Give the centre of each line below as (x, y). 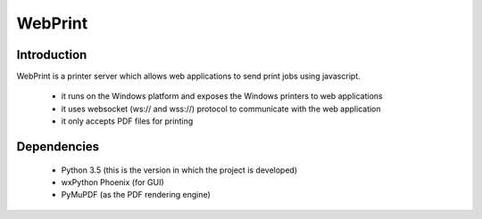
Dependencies (58, 147)
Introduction (52, 55)
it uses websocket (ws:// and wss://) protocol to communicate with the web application (221, 109)
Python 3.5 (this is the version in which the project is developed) (179, 170)
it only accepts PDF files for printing (127, 121)
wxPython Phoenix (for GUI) (112, 182)
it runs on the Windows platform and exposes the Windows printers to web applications (222, 96)
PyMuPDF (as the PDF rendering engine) (136, 195)
